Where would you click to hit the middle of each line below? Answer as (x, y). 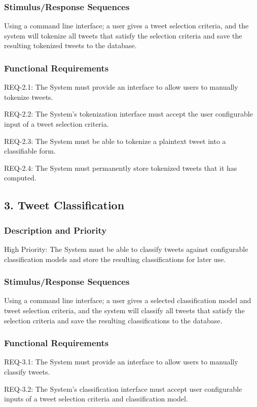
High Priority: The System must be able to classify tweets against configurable (126, 249)
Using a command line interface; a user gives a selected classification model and (128, 300)
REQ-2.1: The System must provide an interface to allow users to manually (121, 87)
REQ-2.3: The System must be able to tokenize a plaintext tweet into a (115, 141)
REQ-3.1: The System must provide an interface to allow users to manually (121, 362)
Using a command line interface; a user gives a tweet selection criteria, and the (126, 26)
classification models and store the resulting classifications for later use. (115, 259)
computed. (20, 178)
